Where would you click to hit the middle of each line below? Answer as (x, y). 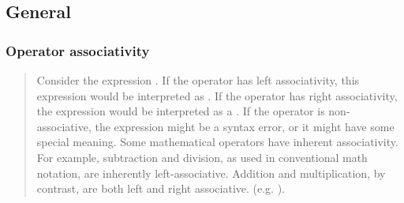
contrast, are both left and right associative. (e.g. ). (161, 188)
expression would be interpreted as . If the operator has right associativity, (217, 95)
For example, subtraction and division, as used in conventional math (202, 157)
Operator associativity (78, 50)
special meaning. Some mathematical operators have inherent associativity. (217, 142)
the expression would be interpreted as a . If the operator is (181, 111)
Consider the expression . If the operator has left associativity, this (198, 80)
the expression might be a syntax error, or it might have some (245, 126)
